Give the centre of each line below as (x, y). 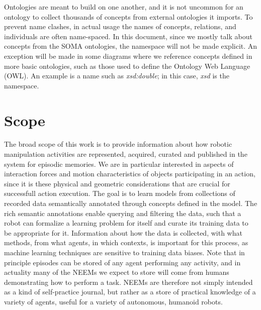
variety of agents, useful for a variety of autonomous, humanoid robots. (113, 301)
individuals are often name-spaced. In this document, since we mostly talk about (128, 36)
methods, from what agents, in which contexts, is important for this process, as (126, 242)
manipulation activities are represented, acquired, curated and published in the (126, 154)
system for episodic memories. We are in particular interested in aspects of (119, 164)
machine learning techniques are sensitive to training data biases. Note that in (124, 252)
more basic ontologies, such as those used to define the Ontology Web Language (127, 66)
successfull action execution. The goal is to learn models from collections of (120, 193)
